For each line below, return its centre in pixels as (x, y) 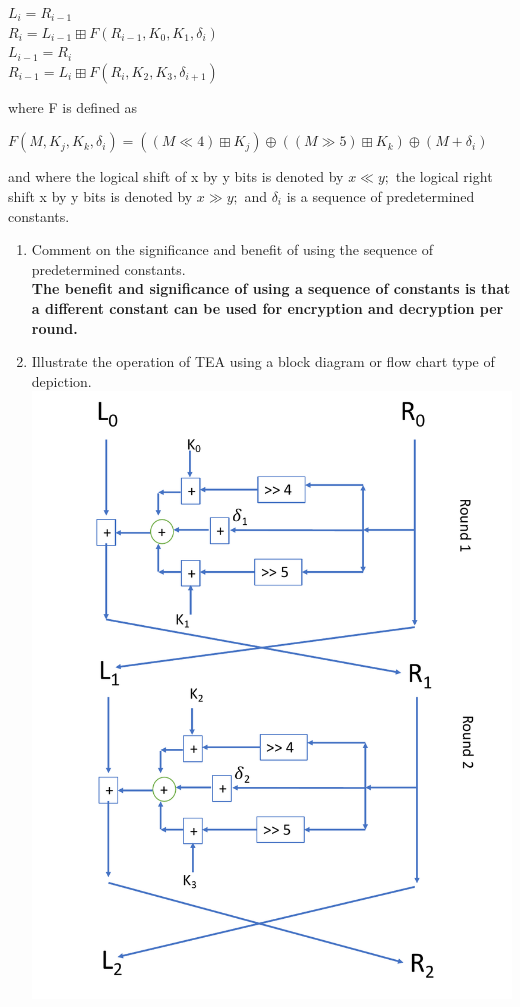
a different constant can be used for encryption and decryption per (267, 307)
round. (54, 327)
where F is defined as (73, 106)
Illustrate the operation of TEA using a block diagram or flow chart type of (263, 361)
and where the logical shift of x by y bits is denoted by (176, 176)
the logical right (444, 176)
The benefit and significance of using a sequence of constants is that (271, 288)
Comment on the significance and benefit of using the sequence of (232, 249)
